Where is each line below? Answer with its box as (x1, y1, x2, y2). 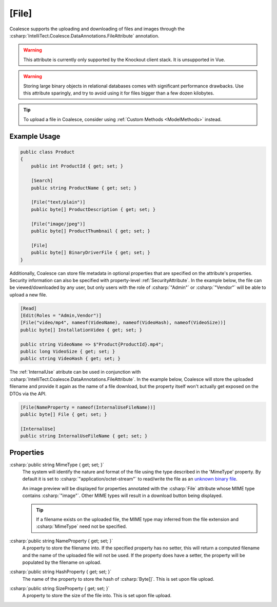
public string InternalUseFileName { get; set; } (20, 433, 148, 439)
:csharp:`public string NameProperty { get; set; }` (9, 538, 113, 544)
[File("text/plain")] (31, 199, 86, 205)
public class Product (20, 149, 75, 155)
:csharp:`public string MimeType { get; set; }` (9, 462, 105, 468)
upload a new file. (9, 291, 47, 298)
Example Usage (9, 132, 61, 141)
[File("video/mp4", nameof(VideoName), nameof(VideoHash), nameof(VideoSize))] (20, 320, 226, 326)
